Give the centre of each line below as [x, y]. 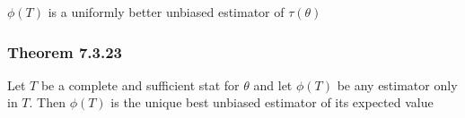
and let [273, 84]
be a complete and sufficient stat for [140, 84]
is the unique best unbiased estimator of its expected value [272, 102]
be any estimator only [397, 84]
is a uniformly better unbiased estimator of [166, 12]
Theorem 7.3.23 [65, 51]
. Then [47, 102]
